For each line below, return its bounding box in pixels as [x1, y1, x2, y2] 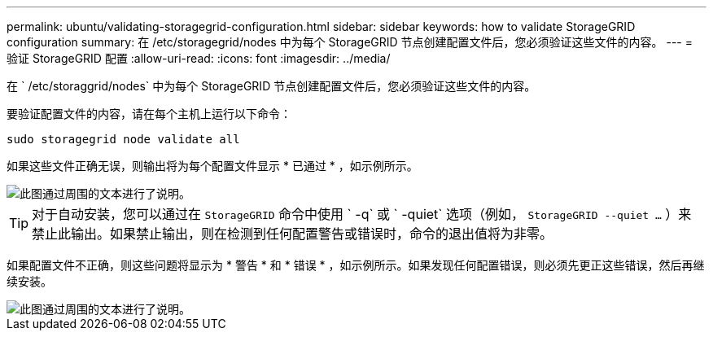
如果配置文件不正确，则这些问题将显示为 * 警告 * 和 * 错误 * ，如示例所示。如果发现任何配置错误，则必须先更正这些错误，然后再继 [7, 258, 705, 272]
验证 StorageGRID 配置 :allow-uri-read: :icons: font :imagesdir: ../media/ [7, 51, 391, 65]
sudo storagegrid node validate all [7, 133, 240, 146]
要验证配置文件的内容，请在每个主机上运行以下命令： [7, 107, 291, 120]
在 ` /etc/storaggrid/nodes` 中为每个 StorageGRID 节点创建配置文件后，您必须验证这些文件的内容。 [7, 79, 536, 93]
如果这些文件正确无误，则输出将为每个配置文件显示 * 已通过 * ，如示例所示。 [7, 159, 418, 173]
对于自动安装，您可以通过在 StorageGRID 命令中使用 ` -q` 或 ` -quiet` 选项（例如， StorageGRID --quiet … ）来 [32, 206, 692, 222]
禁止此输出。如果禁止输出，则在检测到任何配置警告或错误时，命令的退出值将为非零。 [32, 225, 553, 242]
